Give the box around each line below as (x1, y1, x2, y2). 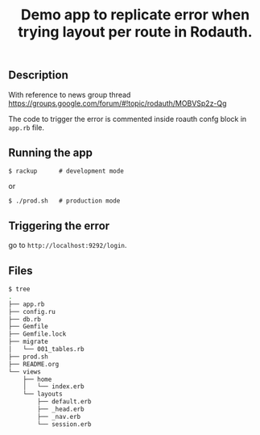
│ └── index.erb (23, 383, 85, 391)
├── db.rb (8, 315, 42, 324)
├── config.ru (8, 307, 56, 316)
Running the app (8, 146, 93, 159)
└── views (8, 367, 42, 376)
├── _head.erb (37, 405, 85, 413)
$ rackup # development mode (8, 167, 125, 175)
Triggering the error (8, 219, 110, 232)
